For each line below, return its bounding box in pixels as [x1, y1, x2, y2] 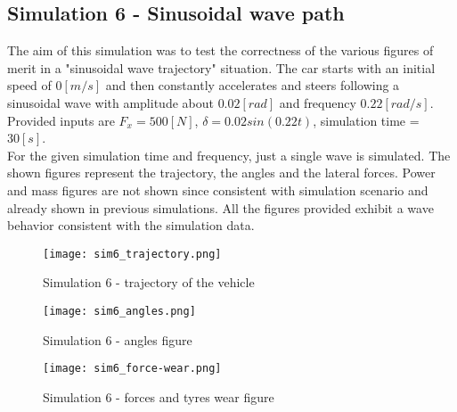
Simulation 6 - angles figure [43, 330, 192, 349]
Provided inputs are [7, 111, 115, 129]
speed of [7, 76, 52, 95]
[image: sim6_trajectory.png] [43, 247, 222, 260]
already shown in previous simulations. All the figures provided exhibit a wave [7, 198, 434, 217]
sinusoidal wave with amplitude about [7, 93, 214, 111]
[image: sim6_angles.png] [43, 304, 196, 317]
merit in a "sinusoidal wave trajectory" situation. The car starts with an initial [7, 58, 436, 77]
